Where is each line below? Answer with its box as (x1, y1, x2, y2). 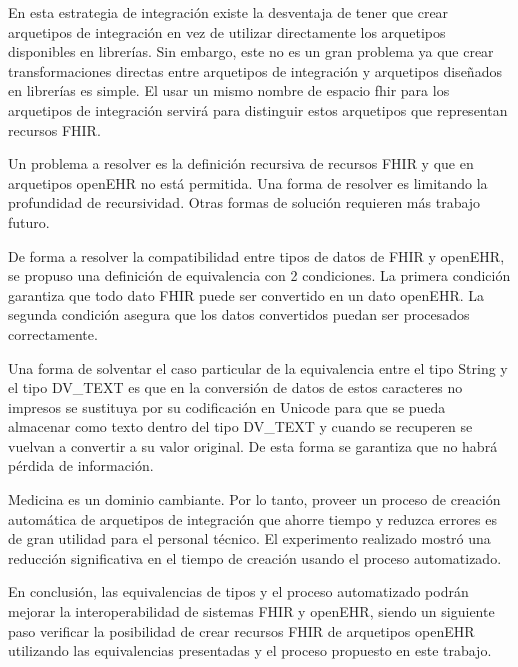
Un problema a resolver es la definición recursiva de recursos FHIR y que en (8, 153, 474, 174)
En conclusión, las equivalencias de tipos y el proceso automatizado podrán (8, 581, 469, 602)
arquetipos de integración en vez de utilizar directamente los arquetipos (8, 21, 446, 42)
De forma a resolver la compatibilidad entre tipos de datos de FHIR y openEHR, (8, 245, 505, 266)
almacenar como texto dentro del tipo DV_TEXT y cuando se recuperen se (8, 416, 473, 437)
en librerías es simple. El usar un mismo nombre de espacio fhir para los (8, 80, 450, 101)
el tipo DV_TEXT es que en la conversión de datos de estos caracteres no (8, 377, 463, 398)
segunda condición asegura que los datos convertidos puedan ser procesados (8, 304, 470, 325)
